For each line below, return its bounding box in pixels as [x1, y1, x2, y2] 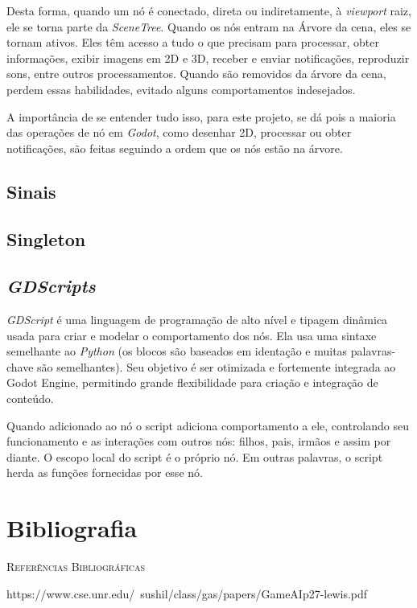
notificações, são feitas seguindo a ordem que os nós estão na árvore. [6, 139, 343, 156]
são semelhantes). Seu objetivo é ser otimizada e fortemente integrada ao [37, 358, 396, 375]
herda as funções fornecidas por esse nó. [6, 464, 203, 481]
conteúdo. [6, 390, 54, 407]
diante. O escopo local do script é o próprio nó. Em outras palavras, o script [6, 448, 383, 465]
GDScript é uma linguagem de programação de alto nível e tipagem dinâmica [6, 311, 388, 328]
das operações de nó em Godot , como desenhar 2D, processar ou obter [6, 124, 352, 141]
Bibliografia [6, 511, 138, 544]
